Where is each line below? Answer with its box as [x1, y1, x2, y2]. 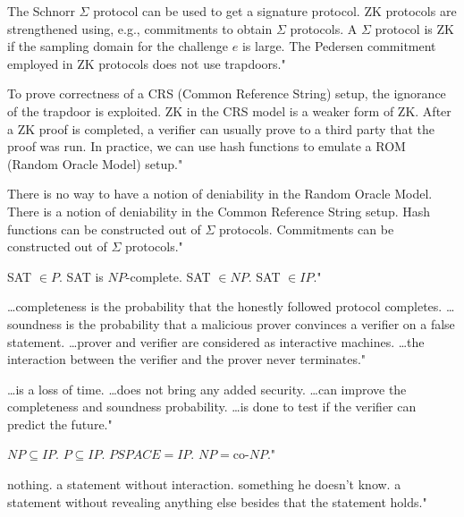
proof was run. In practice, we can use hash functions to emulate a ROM [7, 137, 406, 156]
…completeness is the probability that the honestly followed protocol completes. [7, 297, 443, 316]
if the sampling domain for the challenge [7, 37, 229, 55]
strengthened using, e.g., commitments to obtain [7, 19, 273, 38]
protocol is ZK [375, 19, 454, 38]
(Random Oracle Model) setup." [7, 154, 183, 173]
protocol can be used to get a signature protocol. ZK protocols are [93, 2, 457, 20]
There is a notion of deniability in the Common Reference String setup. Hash [7, 201, 431, 220]
